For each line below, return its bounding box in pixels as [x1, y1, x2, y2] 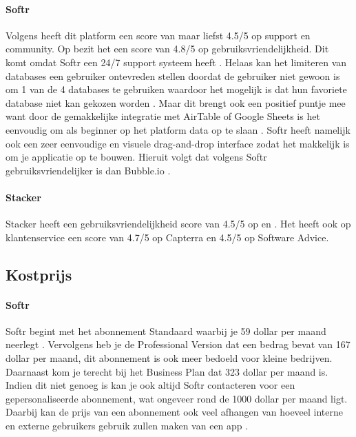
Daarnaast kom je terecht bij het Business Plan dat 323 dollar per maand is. [6, 364, 328, 378]
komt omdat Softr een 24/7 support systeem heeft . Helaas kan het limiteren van [6, 54, 347, 69]
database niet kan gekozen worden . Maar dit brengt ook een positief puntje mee [6, 95, 346, 110]
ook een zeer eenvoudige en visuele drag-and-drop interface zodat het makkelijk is [6, 136, 350, 150]
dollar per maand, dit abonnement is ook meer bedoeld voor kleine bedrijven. [6, 351, 333, 365]
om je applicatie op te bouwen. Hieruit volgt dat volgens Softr [6, 150, 267, 164]
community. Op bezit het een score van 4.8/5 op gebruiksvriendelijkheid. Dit [6, 41, 329, 56]
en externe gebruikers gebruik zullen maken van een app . [6, 418, 249, 433]
